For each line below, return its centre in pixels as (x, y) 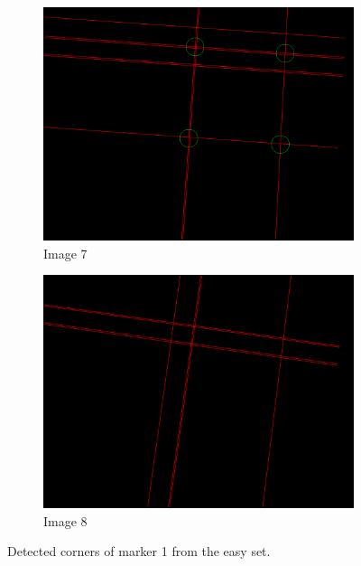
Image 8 (65, 520)
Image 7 (65, 253)
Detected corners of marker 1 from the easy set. (139, 551)
